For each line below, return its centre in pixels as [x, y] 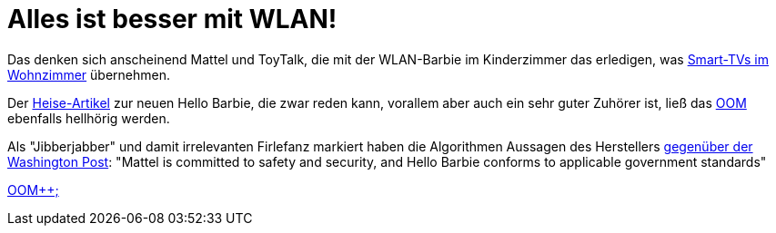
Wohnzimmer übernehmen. [89, 74]
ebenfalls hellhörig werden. [89, 118]
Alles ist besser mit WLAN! [172, 19]
